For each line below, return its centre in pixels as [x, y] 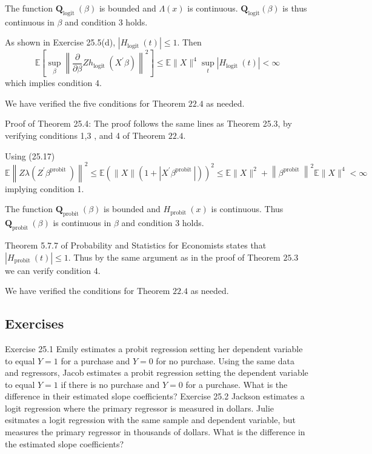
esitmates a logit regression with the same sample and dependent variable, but [151, 420]
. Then [189, 42]
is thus [295, 8]
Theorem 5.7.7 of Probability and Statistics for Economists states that [136, 245]
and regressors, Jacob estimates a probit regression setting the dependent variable [157, 372]
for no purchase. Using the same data [225, 360]
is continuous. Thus [247, 209]
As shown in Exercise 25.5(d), [60, 42]
